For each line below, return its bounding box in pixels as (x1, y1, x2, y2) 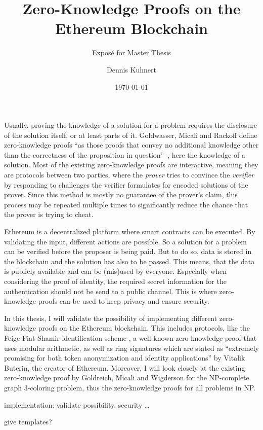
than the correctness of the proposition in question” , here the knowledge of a (4, 149, 245, 160)
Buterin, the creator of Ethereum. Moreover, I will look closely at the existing (4, 362, 245, 373)
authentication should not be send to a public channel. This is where (4, 285, 217, 296)
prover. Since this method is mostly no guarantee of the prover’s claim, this (4, 189, 238, 200)
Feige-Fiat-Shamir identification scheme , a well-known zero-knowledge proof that (4, 332, 257, 343)
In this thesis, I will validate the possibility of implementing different (4, 312, 217, 323)
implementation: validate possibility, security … (4, 399, 150, 410)
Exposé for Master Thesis (92, 47, 171, 58)
